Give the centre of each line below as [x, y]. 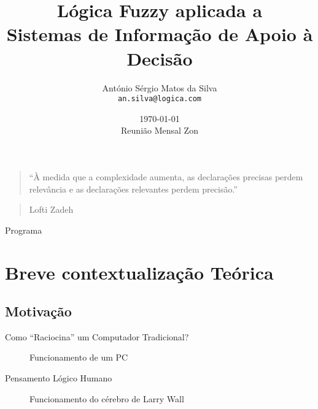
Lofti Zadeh [51, 209]
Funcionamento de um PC [79, 357]
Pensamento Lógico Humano [59, 378]
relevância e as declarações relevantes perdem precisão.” [133, 189]
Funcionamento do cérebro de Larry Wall [107, 398]
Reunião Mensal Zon [160, 130]
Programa [24, 230]
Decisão [160, 58]
